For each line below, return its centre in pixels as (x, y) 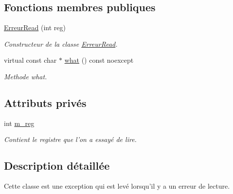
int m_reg (19, 123)
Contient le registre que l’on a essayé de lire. (70, 139)
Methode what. (26, 76)
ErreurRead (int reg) (35, 27)
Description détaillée (57, 166)
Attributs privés (45, 102)
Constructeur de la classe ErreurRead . (61, 44)
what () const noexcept (99, 60)
